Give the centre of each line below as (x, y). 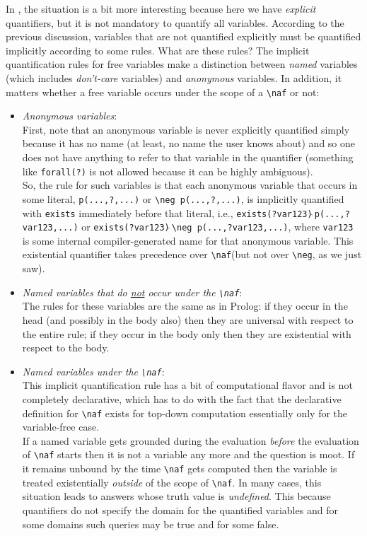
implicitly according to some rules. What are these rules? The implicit (158, 50)
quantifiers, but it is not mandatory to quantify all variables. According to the (175, 22)
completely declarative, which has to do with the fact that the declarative (182, 398)
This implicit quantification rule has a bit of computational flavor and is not (187, 385)
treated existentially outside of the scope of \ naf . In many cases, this (172, 482)
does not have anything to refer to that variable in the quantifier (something (188, 157)
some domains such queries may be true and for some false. (151, 524)
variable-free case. (61, 427)
